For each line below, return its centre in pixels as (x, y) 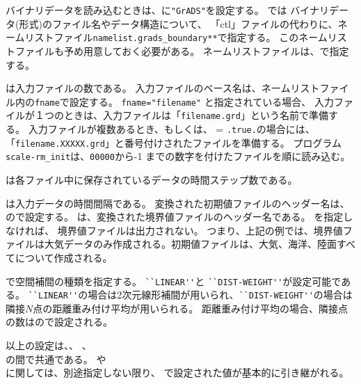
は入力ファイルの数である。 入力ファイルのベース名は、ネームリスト (163, 88)
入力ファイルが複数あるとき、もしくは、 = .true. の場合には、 (171, 129)
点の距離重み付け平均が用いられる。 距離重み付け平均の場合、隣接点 (190, 308)
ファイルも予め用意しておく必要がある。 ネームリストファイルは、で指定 (182, 50)
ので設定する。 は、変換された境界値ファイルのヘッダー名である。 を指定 (175, 217)
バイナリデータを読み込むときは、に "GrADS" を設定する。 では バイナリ (167, 10)
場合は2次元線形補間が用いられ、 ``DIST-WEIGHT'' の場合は (220, 295)
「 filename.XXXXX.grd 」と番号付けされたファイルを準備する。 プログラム (174, 142)
